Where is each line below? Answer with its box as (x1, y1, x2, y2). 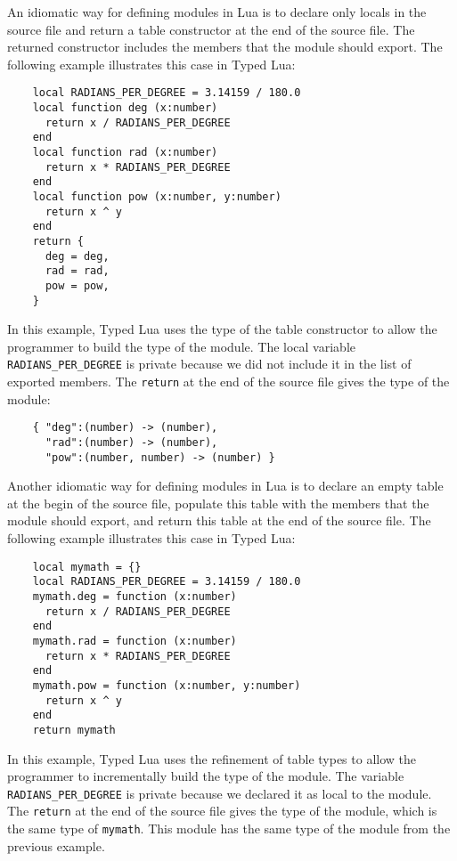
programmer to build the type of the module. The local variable (7, 337, 356, 355)
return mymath (32, 723, 116, 736)
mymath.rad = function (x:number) (32, 634, 237, 647)
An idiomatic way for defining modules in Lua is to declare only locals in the (7, 3, 427, 20)
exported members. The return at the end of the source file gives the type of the (7, 372, 450, 391)
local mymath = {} (32, 560, 142, 573)
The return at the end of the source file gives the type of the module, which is (7, 801, 437, 820)
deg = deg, (45, 249, 110, 263)
